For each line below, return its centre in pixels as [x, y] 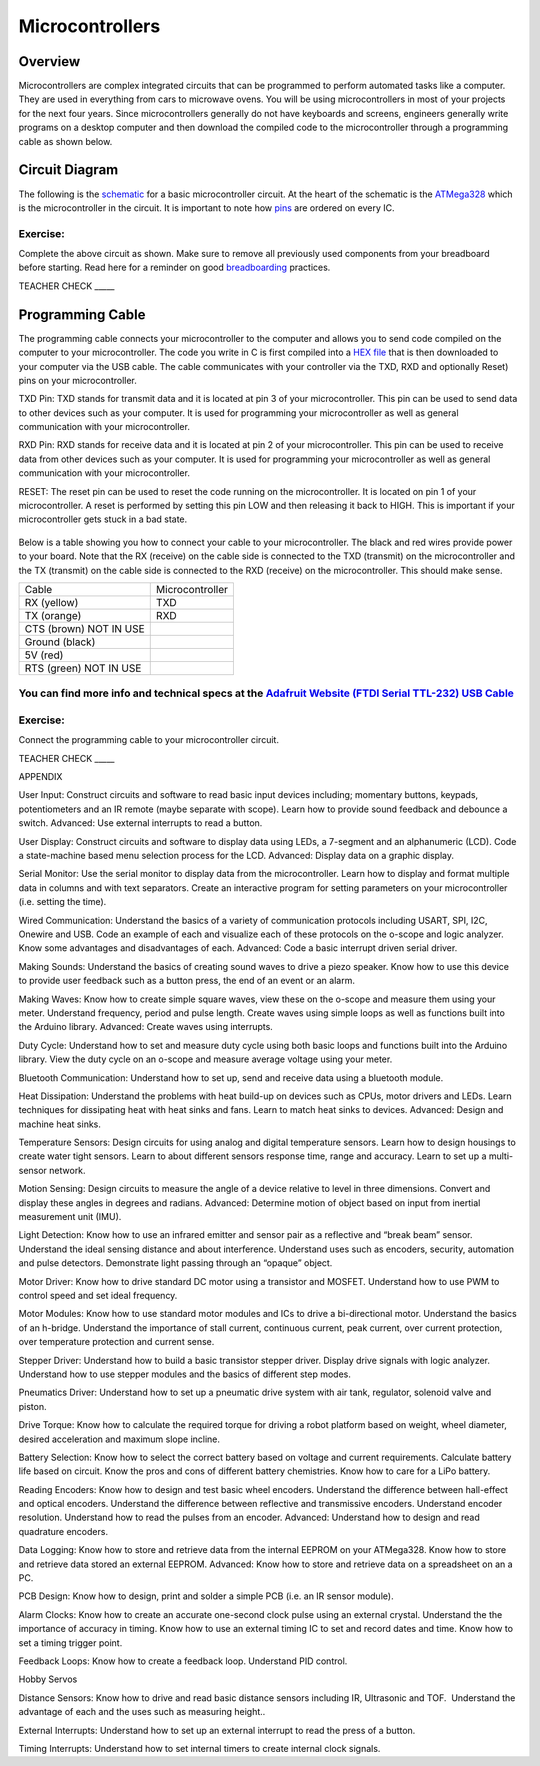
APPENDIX [40, 777]
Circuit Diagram [68, 170]
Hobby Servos [48, 1679]
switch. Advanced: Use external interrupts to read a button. [140, 823]
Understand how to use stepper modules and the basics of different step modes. [185, 1374]
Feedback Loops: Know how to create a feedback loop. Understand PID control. [183, 1661]
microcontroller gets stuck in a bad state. [103, 519]
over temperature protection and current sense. [116, 1342]
